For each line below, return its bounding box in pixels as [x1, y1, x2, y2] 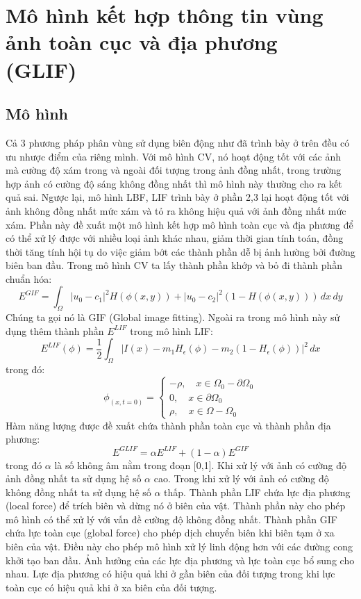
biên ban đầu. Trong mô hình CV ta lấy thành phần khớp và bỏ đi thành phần [6, 258, 343, 272]
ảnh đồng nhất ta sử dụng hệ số [6, 471, 142, 486]
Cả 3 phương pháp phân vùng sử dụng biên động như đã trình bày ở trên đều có [6, 135, 350, 149]
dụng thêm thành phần [6, 323, 104, 338]
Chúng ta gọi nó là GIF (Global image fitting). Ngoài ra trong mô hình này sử [6, 310, 340, 325]
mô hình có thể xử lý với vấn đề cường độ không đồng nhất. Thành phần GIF [6, 511, 337, 526]
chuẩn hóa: [6, 271, 52, 286]
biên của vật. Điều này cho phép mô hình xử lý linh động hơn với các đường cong [6, 539, 353, 554]
